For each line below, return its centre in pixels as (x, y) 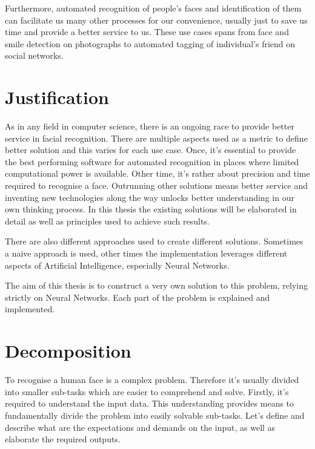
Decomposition (68, 351)
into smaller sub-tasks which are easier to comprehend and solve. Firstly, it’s (147, 391)
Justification (57, 97)
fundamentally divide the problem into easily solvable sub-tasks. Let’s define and (155, 415)
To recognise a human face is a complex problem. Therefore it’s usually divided (152, 380)
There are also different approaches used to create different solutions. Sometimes (154, 241)
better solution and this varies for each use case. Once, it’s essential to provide (151, 150)
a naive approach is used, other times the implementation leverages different (146, 253)
